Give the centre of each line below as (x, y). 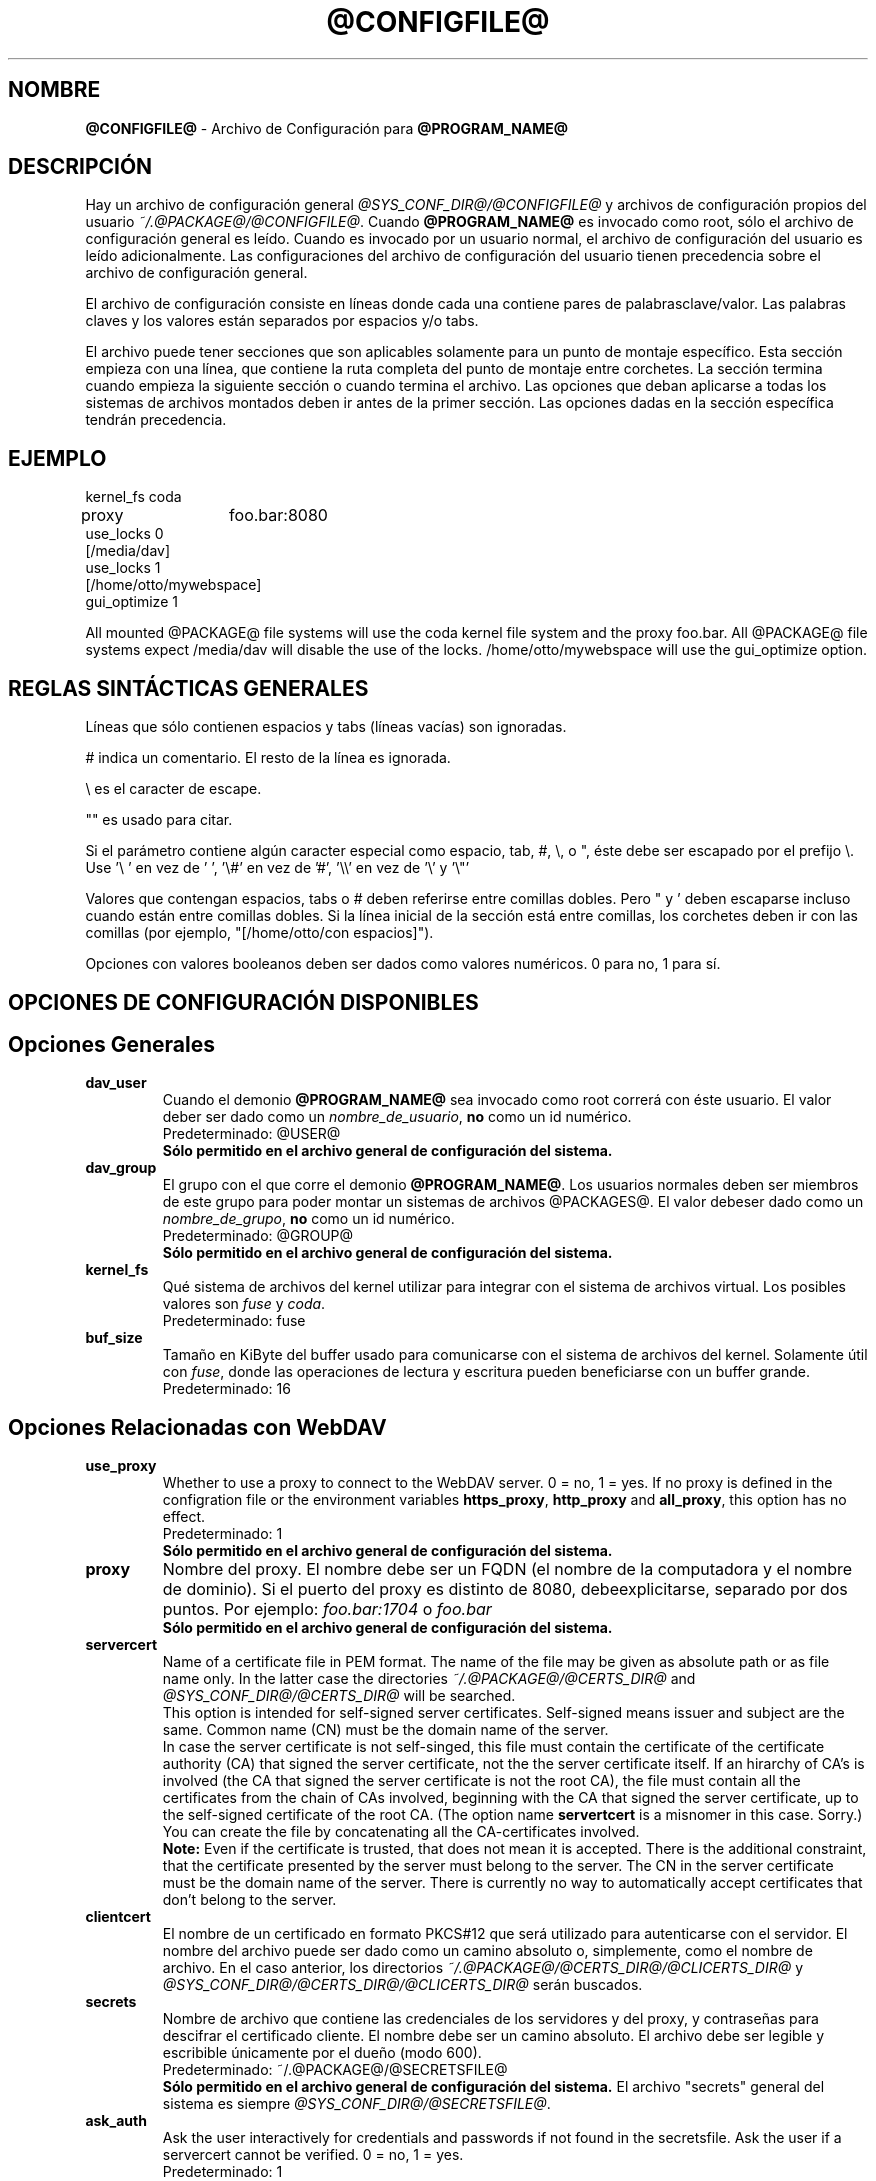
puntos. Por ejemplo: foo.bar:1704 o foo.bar (327, 1609)
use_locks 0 (124, 534)
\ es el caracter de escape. (173, 789)
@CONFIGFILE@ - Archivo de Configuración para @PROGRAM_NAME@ (327, 128)
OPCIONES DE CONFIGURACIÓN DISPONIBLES (243, 1002)
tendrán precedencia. (156, 420)
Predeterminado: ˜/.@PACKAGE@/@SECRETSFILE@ (335, 2070)
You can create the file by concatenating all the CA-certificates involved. (401, 1832)
